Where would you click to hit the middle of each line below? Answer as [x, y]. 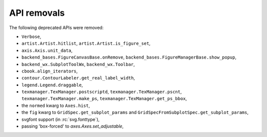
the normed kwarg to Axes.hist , [56, 105]
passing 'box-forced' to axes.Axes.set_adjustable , [72, 126]
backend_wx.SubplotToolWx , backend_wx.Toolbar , [78, 64]
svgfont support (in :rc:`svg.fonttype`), [61, 119]
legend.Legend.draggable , [52, 85]
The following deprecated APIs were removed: [56, 28]
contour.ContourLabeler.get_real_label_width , [78, 78]
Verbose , [31, 36]
